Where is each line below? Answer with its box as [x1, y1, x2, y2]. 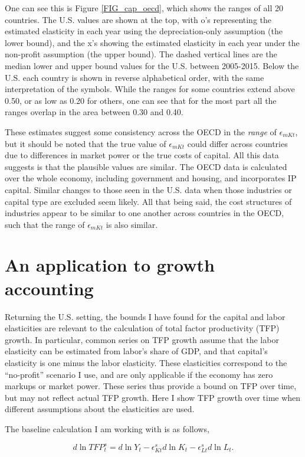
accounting [5, 276, 94, 300]
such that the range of [5, 218, 85, 230]
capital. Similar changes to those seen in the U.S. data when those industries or [5, 183, 292, 195]
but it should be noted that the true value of [5, 137, 166, 149]
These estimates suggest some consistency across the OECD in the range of [5, 125, 277, 138]
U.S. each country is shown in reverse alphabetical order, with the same [5, 71, 264, 83]
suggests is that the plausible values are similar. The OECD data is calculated [5, 160, 287, 172]
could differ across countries [187, 137, 288, 149]
